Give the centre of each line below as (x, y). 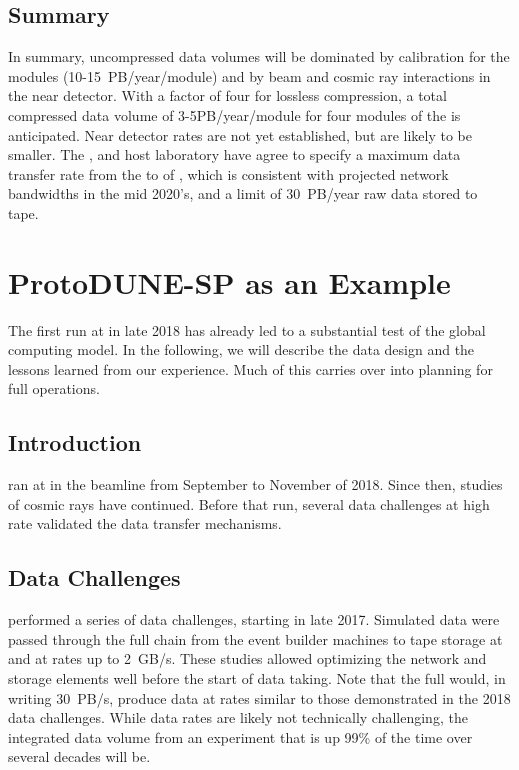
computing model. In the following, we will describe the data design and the (241, 349)
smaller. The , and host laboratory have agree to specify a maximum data (234, 154)
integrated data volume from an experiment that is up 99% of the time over (240, 736)
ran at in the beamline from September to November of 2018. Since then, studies (255, 484)
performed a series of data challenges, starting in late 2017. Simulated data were (254, 619)
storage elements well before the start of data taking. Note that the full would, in (257, 678)
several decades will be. (79, 756)
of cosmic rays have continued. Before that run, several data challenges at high (249, 503)
